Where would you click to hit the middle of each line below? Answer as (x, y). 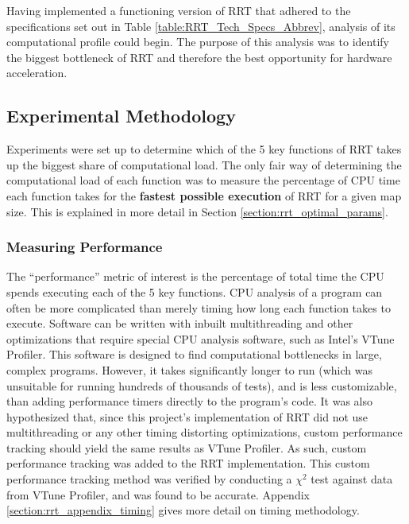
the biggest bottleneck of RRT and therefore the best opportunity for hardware (199, 57)
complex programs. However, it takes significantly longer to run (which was (189, 369)
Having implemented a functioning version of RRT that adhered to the (179, 10)
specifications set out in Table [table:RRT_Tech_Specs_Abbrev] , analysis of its (201, 26)
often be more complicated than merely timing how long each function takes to (199, 307)
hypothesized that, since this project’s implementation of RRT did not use (187, 416)
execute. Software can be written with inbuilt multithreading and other (180, 323)
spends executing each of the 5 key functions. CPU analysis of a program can (195, 291)
